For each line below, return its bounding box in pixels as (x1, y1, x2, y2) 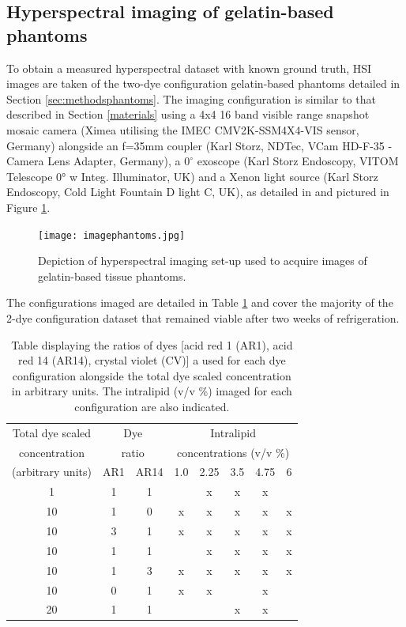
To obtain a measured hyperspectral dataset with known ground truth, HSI (6, 59, 372, 76)
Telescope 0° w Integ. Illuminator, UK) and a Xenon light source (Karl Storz (6, 168, 378, 184)
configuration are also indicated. (74, 398, 230, 414)
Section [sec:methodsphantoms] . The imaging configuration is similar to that (6, 90, 376, 107)
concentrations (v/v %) (177, 444, 290, 460)
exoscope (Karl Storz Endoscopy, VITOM (197, 153, 399, 169)
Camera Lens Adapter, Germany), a (6, 153, 181, 169)
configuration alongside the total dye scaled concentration (12, 367, 291, 383)
